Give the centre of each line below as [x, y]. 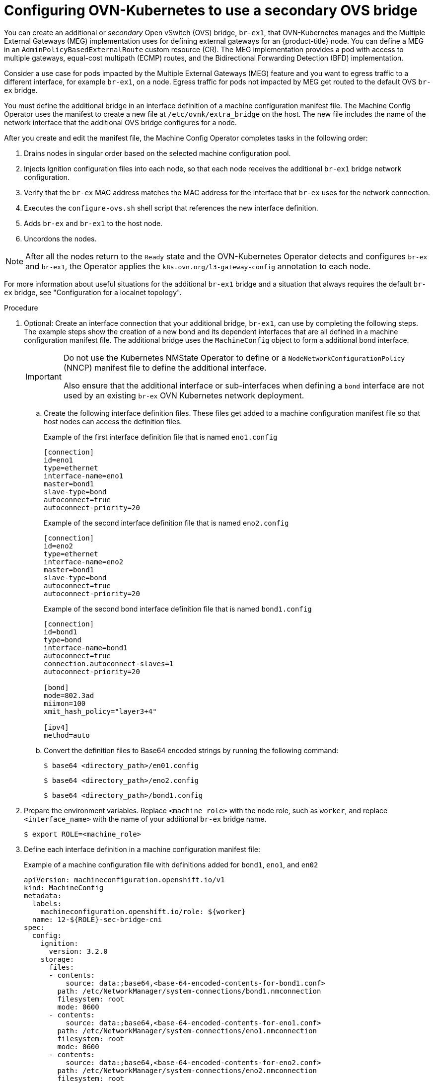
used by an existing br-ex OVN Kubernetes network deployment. [184, 395]
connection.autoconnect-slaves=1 [109, 663]
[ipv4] [56, 727]
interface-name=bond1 [86, 648]
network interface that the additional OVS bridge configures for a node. [120, 122]
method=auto [67, 735]
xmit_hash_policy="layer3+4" [100, 711]
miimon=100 [65, 703]
